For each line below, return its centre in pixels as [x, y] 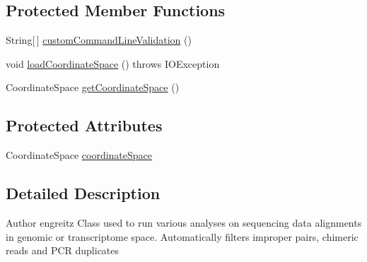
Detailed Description [83, 193]
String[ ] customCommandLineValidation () [99, 40]
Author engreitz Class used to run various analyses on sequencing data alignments [184, 222]
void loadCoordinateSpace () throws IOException [113, 63]
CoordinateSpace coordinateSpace [79, 155]
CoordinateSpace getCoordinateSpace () [93, 87]
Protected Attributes [84, 125]
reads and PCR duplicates [63, 250]
